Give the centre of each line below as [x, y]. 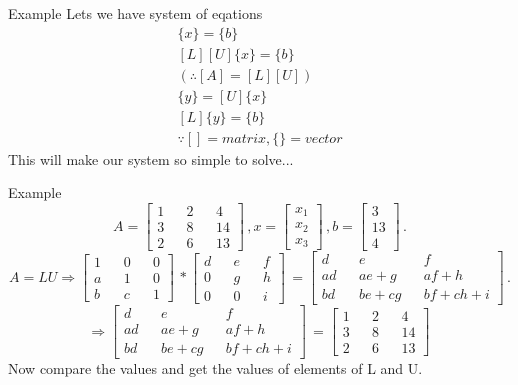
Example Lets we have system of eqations [135, 13]
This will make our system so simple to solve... [151, 158]
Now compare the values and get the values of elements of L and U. [215, 368]
